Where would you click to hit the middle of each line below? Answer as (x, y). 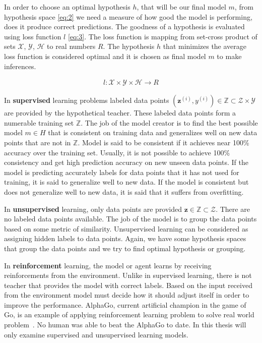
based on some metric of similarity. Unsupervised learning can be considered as (126, 228)
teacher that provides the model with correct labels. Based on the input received (128, 285)
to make (229, 56)
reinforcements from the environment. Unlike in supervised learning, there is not (128, 275)
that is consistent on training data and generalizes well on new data (153, 132)
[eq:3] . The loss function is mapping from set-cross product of (162, 36)
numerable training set (39, 122)
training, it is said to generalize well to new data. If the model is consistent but (126, 182)
